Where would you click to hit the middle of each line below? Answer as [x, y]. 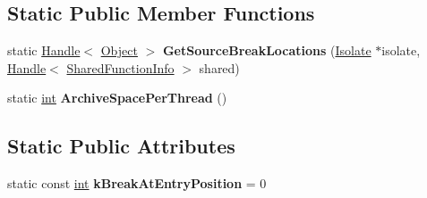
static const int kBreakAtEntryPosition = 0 [137, 183]
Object [119, 50]
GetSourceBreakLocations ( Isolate [267, 50]
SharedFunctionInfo [120, 67]
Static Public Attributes [121, 146]
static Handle [44, 50]
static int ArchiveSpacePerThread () [117, 98]
